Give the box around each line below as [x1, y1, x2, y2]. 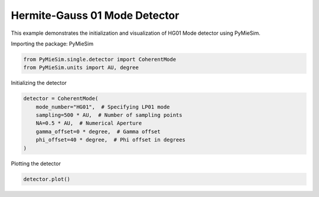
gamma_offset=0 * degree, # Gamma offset [35, 128, 161, 135]
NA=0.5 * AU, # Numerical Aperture [35, 120, 142, 127]
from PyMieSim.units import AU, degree [23, 64, 139, 71]
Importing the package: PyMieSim [11, 40, 94, 47]
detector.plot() [23, 176, 71, 182]
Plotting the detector [11, 160, 61, 167]
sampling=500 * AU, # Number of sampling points [35, 112, 183, 119]
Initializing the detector [11, 80, 67, 87]
